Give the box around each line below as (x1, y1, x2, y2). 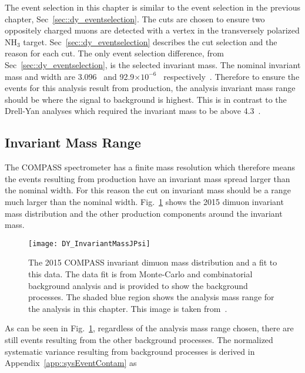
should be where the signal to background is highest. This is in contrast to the (5, 93, 287, 105)
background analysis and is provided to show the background (28, 279, 248, 291)
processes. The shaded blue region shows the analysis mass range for (28, 291, 274, 303)
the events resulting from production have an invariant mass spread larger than (5, 172, 290, 184)
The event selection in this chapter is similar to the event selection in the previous (5, 1, 300, 13)
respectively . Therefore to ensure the (163, 70, 300, 82)
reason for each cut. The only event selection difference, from (5, 47, 224, 59)
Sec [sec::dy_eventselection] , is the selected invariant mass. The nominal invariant (5, 58, 301, 70)
